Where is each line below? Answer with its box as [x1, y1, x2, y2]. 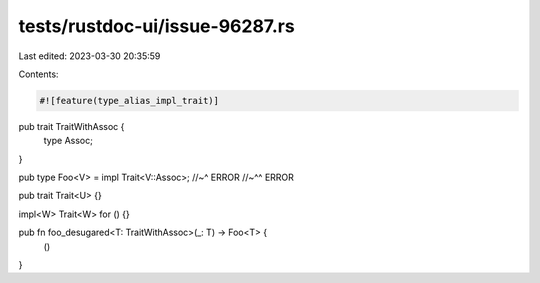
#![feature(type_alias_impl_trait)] [39, 95, 220, 106]
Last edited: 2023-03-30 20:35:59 [18, 50, 161, 62]
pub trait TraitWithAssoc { [18, 120, 125, 132]
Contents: [18, 68, 59, 80]
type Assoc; [43, 135, 94, 147]
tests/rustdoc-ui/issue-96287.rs [18, 15, 295, 37]
